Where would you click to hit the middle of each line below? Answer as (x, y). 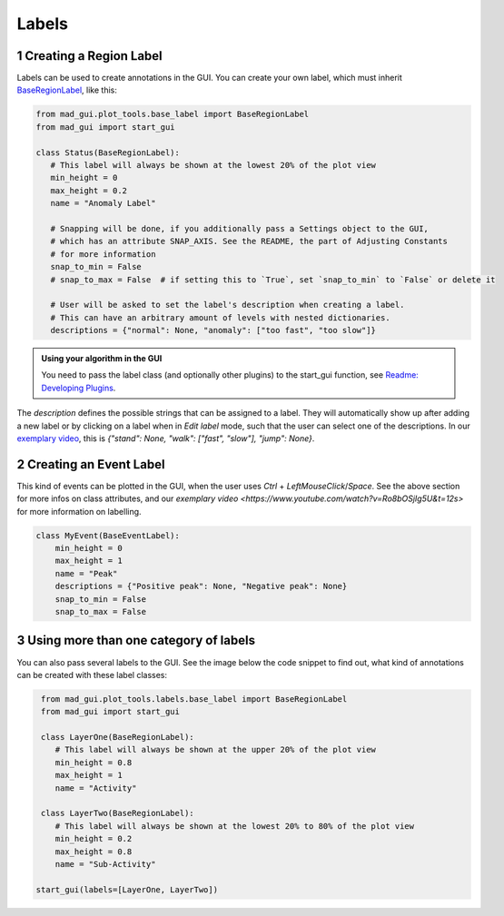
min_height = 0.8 (94, 762)
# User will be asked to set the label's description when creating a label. (227, 305)
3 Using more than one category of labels (136, 640)
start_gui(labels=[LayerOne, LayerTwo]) (127, 889)
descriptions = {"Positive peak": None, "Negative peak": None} (201, 586)
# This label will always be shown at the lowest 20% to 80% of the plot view (235, 826)
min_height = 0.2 (94, 839)
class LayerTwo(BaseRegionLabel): (118, 813)
